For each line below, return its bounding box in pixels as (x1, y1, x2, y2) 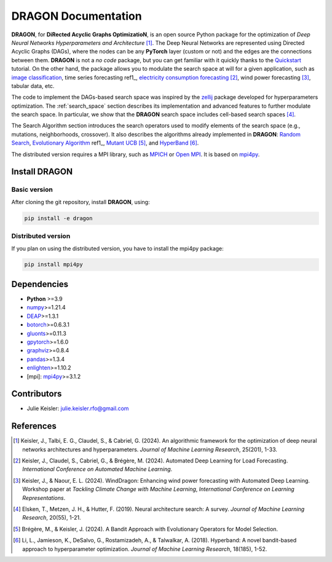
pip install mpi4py (24, 261, 83, 268)
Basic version (11, 185, 53, 194)
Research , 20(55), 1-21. (22, 514, 81, 521)
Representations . (22, 494, 66, 501)
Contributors (11, 389, 62, 399)
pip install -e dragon (24, 215, 93, 221)
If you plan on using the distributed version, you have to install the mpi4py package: (11, 245, 224, 252)
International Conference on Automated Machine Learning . (22, 465, 173, 473)
